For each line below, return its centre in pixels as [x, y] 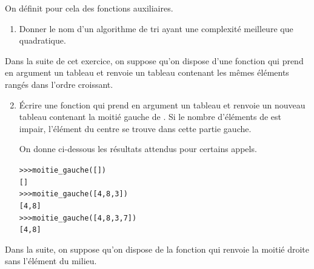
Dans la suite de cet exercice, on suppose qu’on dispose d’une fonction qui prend [154, 60]
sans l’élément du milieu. [51, 261]
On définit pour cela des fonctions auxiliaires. [89, 8]
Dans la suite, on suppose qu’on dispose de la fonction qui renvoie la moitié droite [157, 249]
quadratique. [42, 40]
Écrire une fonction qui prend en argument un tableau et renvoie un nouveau [162, 105]
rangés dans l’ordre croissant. [59, 84]
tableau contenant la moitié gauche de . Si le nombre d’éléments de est [150, 117]
